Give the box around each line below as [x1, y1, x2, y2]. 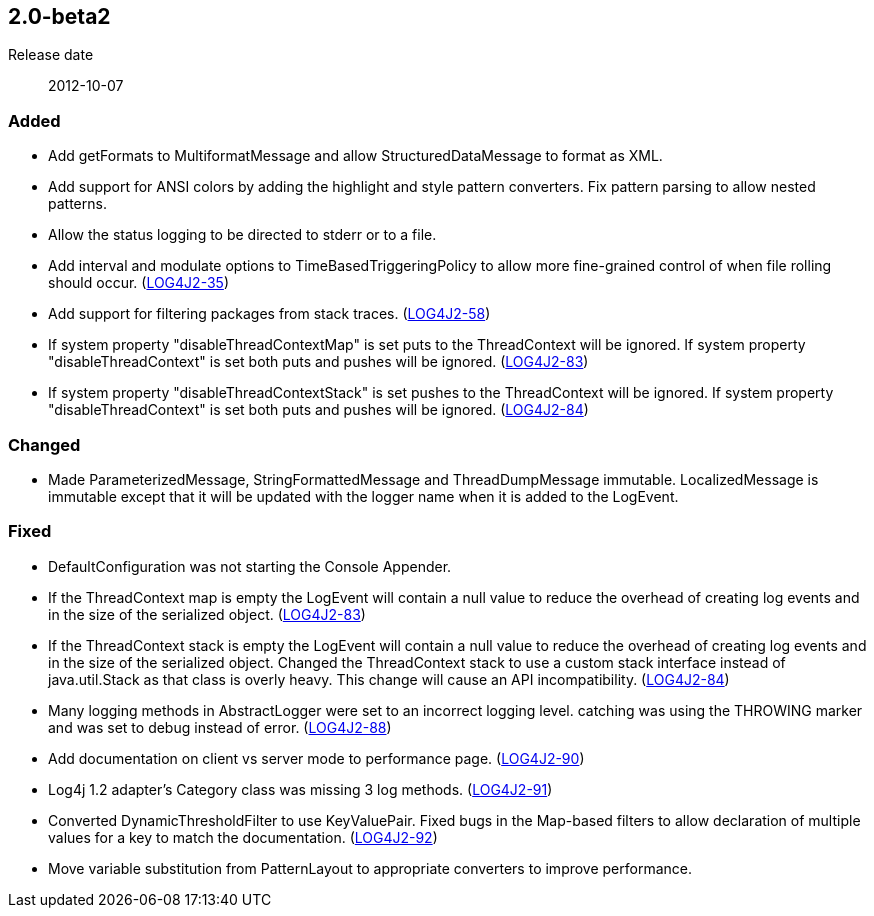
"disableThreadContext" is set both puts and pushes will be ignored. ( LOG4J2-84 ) [48, 401, 589, 419]
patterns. [48, 195, 107, 213]
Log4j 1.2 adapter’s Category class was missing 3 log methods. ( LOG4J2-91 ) [48, 780, 553, 798]
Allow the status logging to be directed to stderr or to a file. [48, 226, 437, 244]
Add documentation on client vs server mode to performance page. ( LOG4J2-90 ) [48, 749, 585, 767]
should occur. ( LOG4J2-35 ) [48, 274, 229, 292]
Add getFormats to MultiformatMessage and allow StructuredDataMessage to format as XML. [48, 147, 663, 165]
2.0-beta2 [8, 4, 111, 29]
